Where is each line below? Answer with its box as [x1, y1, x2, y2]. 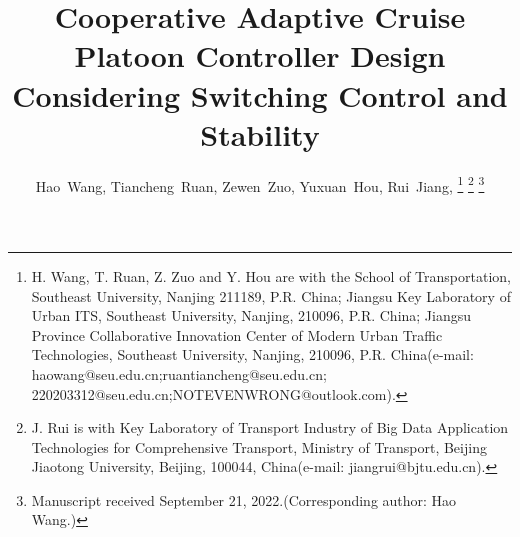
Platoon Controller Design [74, 35, 446, 76]
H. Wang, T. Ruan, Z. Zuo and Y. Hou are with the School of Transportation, [31, 265, 511, 286]
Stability [200, 113, 320, 154]
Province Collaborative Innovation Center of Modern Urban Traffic [31, 324, 443, 345]
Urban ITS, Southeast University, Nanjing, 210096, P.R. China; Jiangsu [31, 305, 472, 326]
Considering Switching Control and [12, 74, 508, 115]
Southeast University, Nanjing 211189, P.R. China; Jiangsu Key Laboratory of [31, 285, 511, 306]
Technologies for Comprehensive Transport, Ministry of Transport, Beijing [31, 436, 487, 457]
